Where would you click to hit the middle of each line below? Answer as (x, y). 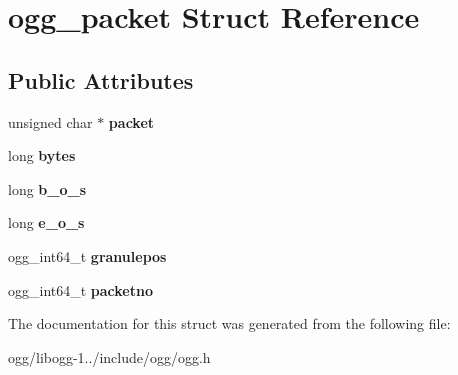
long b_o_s (47, 188)
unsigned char (50, 121)
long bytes (42, 155)
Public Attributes (101, 79)
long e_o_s (46, 222)
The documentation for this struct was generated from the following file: (229, 323)
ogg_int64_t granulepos (87, 255)
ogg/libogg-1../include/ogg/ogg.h (109, 356)
